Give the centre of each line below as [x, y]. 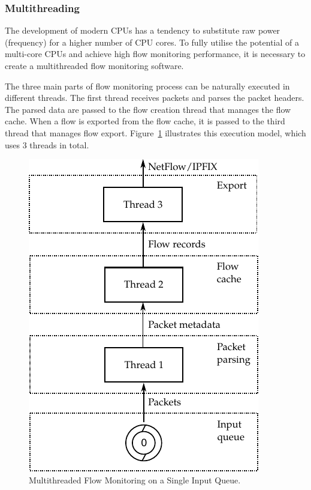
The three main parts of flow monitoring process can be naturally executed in [147, 86]
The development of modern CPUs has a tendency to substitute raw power [143, 30]
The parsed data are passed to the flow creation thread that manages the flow [148, 109]
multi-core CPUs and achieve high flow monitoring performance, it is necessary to [155, 54]
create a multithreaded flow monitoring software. [94, 65]
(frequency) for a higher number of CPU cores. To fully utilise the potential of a [152, 42]
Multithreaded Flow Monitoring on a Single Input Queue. [135, 479]
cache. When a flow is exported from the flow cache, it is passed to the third [145, 121]
